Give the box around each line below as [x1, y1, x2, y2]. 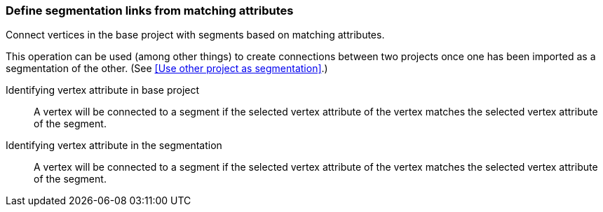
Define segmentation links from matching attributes [6, 3, 294, 17]
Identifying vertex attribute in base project [6, 84, 200, 97]
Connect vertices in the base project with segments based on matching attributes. [6, 29, 385, 41]
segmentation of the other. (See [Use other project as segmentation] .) [6, 62, 328, 75]
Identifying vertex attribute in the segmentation [6, 139, 222, 152]
